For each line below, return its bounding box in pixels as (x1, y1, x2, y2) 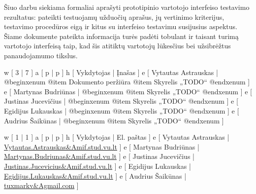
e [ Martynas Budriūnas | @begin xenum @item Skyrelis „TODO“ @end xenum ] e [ (4, 86, 253, 96)
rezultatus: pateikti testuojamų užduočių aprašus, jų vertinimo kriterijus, (4, 11, 224, 22)
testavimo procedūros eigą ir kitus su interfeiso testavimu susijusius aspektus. (4, 21, 237, 32)
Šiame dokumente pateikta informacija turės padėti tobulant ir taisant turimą (4, 31, 239, 41)
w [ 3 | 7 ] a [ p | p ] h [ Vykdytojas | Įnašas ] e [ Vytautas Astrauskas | (4, 67, 218, 77)
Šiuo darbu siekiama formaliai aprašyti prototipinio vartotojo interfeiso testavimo (4, 2, 250, 12)
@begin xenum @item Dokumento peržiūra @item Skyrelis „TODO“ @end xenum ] (4, 77, 250, 87)
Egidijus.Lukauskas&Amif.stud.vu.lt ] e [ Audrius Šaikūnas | (4, 170, 187, 181)
